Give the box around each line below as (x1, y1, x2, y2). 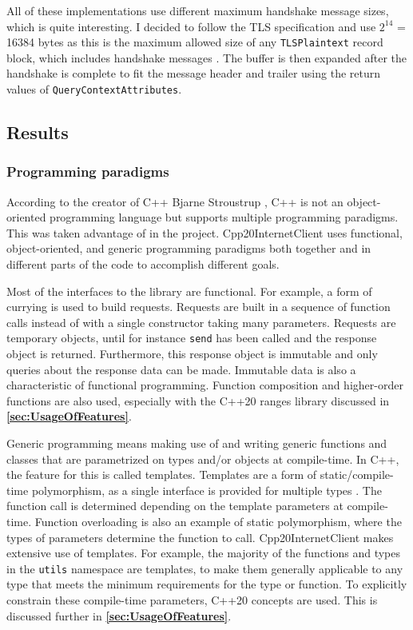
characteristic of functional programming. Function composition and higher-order (6, 377, 403, 393)
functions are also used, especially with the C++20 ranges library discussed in (6, 392, 390, 409)
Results (6, 120, 69, 145)
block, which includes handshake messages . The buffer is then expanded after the (6, 49, 407, 66)
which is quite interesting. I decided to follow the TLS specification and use (6, 18, 376, 34)
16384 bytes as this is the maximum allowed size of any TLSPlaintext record (6, 34, 383, 50)
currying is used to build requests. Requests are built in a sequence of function (6, 298, 391, 315)
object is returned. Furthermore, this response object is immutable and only (6, 345, 378, 362)
